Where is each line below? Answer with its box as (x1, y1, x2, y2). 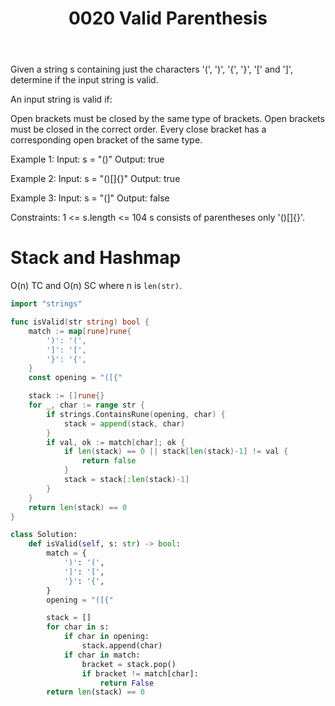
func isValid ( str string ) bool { (10, 317, 150, 327)
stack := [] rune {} (28, 391, 105, 401)
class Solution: (10, 530, 78, 540)
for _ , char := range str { (28, 400, 145, 410)
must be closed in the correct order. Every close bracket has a (10, 123, 267, 136)
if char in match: (63, 650, 141, 660)
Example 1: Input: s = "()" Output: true (10, 153, 165, 166)
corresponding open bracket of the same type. (10, 134, 203, 146)
